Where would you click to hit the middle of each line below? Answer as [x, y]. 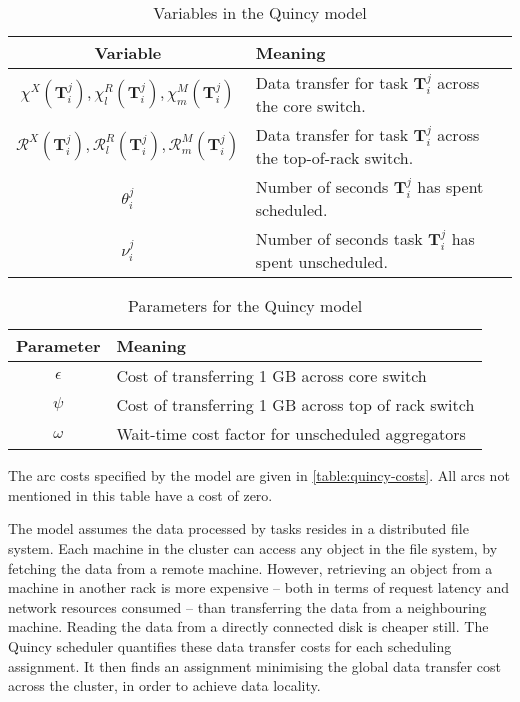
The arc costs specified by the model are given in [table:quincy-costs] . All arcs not [259, 475]
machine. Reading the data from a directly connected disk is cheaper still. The [248, 626]
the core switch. [310, 106]
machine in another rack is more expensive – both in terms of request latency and [258, 587]
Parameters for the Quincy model [245, 306]
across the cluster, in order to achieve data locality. [164, 685]
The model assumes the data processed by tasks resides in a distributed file [238, 528]
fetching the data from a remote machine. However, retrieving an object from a [250, 567]
